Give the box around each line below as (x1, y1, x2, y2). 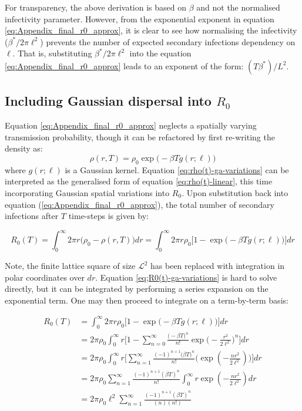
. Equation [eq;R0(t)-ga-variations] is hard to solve (95, 271, 277, 283)
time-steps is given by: (68, 210, 149, 222)
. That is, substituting (12, 47, 92, 59)
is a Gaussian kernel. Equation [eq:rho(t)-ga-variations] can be (65, 163, 289, 176)
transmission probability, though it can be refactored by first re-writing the (5, 130, 275, 143)
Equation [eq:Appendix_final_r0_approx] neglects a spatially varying (5, 119, 257, 132)
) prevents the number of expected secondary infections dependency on (40, 35, 296, 48)
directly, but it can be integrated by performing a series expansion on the (5, 282, 269, 295)
